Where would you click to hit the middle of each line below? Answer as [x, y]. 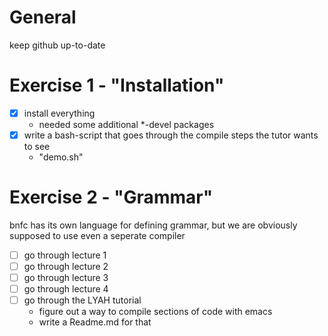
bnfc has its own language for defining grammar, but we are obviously [153, 225]
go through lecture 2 [66, 266]
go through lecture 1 [65, 255]
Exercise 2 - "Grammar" [111, 197]
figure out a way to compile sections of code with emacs [155, 312]
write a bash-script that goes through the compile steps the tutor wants [171, 135]
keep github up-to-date [57, 45]
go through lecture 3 [66, 278]
